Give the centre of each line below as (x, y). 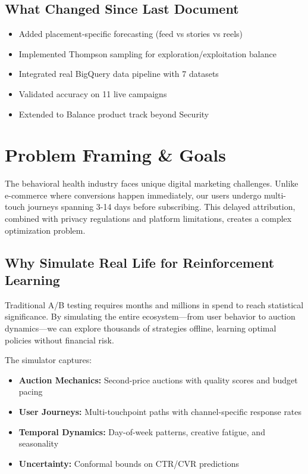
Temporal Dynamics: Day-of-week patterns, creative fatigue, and (142, 431)
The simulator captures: (48, 360)
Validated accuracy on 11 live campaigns (93, 93)
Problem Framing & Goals (115, 155)
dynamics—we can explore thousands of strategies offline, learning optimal (141, 328)
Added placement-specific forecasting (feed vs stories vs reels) (131, 34)
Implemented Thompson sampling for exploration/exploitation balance (147, 53)
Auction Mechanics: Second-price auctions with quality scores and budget (158, 379)
